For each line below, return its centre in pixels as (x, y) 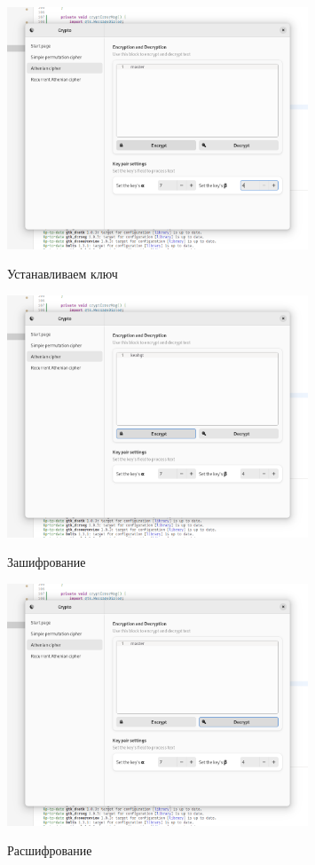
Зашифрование (47, 562)
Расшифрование (50, 850)
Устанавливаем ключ (63, 274)
